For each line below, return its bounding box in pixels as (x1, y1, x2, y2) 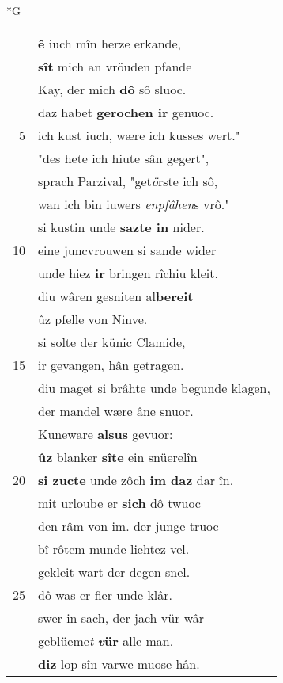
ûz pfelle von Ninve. (38, 309, 148, 328)
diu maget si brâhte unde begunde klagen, (38, 378, 270, 397)
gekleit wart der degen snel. (38, 562, 191, 581)
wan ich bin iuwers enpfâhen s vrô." (38, 194, 230, 213)
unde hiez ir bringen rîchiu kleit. (38, 263, 218, 282)
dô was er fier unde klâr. (38, 585, 173, 604)
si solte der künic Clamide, (38, 332, 186, 351)
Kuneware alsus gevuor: (38, 424, 173, 443)
